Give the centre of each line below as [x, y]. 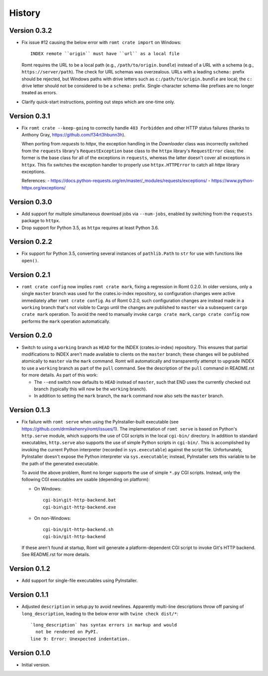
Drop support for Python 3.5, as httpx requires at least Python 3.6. [90, 228]
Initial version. [36, 665]
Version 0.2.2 [31, 242]
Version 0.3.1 [30, 116]
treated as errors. [39, 93]
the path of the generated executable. [60, 463]
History [25, 13]
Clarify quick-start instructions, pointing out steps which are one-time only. [98, 102]
